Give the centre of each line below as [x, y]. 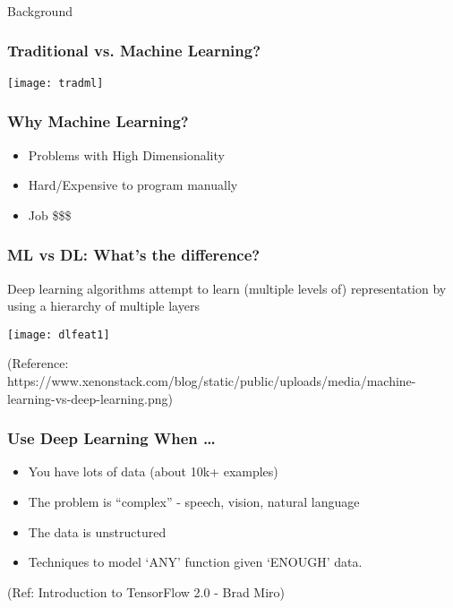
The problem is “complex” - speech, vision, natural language [194, 502]
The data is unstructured [97, 531]
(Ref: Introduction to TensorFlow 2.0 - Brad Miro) [146, 591]
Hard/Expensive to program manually [133, 185]
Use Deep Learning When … [111, 438]
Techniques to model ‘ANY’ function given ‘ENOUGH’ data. [195, 562]
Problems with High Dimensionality [126, 154]
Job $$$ [50, 214]
